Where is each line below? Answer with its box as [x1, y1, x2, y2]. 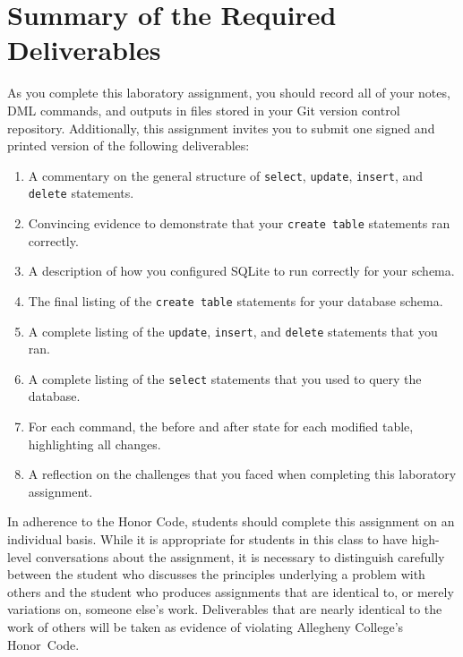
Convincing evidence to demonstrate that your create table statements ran [28, 214, 450, 232]
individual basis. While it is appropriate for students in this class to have [7, 529, 407, 548]
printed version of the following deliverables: [7, 136, 250, 155]
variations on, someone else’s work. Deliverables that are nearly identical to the [7, 600, 442, 619]
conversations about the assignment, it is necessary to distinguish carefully [35, 547, 445, 566]
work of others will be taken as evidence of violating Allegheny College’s [7, 617, 404, 636]
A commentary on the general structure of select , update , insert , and [28, 166, 424, 184]
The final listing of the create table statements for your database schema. [28, 291, 443, 310]
